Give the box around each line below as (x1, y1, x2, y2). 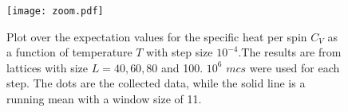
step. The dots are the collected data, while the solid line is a (6, 75, 306, 91)
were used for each (249, 59, 340, 75)
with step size (146, 44, 213, 60)
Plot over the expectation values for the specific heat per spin (6, 28, 307, 44)
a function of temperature (6, 44, 132, 60)
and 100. (161, 59, 204, 75)
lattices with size (6, 59, 89, 75)
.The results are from (238, 44, 342, 60)
